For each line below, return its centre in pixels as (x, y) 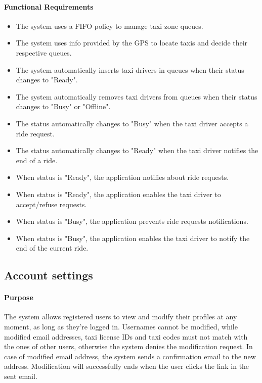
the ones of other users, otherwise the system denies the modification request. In (128, 346)
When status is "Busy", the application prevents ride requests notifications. (132, 221)
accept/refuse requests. (51, 204)
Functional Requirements (49, 6)
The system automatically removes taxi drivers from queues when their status (137, 96)
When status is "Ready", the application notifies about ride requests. (122, 177)
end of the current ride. (52, 248)
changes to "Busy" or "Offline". (63, 106)
